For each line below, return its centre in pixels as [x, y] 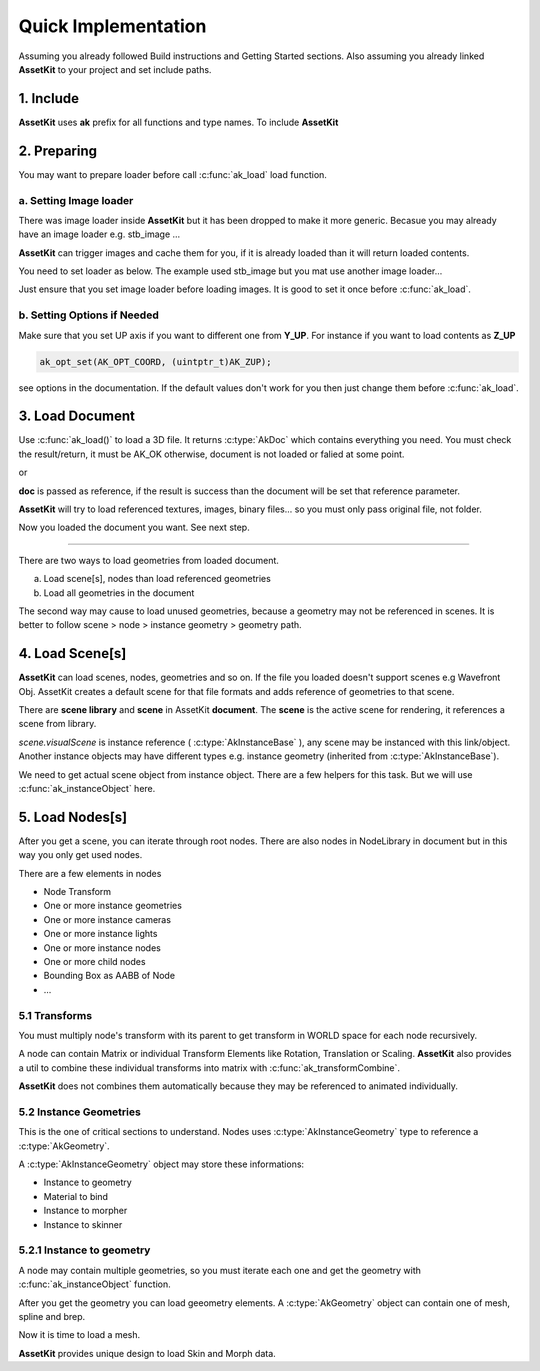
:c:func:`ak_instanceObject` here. [87, 789]
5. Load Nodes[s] [73, 816]
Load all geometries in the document [119, 592]
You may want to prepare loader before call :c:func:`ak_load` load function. [172, 174]
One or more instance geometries [112, 906]
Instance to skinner [83, 1224]
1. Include [49, 98]
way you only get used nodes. [80, 855]
